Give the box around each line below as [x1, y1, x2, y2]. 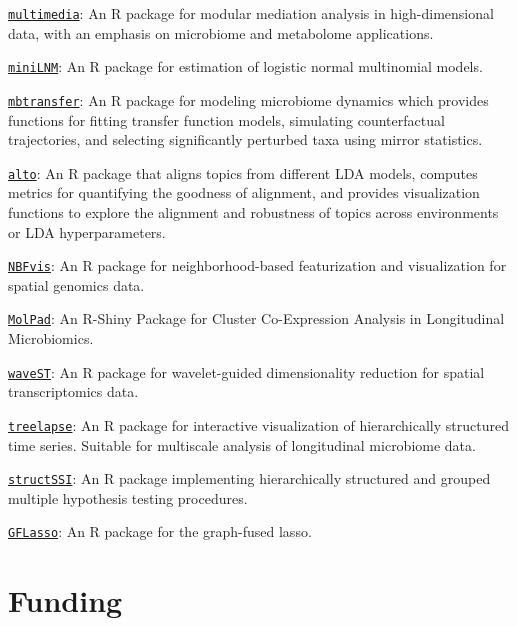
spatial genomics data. [8, 274, 145, 295]
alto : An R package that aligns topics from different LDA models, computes [8, 162, 478, 183]
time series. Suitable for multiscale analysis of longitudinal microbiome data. [8, 434, 476, 455]
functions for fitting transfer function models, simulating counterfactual [8, 109, 445, 130]
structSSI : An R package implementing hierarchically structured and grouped [8, 468, 491, 489]
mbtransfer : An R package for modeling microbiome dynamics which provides [8, 89, 489, 110]
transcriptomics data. [8, 381, 139, 402]
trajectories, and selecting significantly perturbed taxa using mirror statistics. [8, 129, 483, 150]
